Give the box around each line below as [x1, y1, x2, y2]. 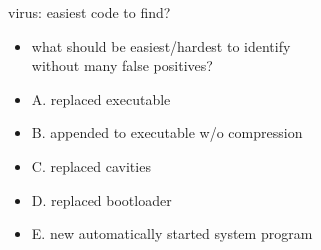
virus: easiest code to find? [8, 2, 171, 22]
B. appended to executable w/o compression [31, 122, 303, 143]
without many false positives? [31, 55, 213, 76]
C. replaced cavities [31, 155, 151, 176]
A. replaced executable [31, 88, 171, 109]
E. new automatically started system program [31, 223, 313, 244]
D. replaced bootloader [31, 189, 172, 210]
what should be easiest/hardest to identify [31, 35, 291, 56]
